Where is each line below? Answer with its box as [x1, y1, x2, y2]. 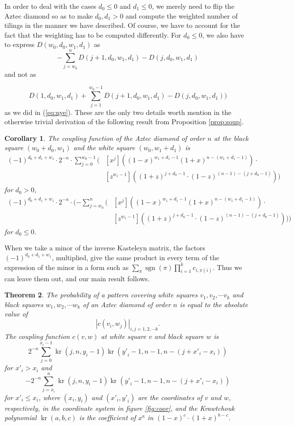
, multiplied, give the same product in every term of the [51, 252, 220, 262]
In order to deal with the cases [4, 1, 97, 11]
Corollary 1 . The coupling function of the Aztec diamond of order [4, 133, 205, 143]
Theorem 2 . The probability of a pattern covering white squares [4, 290, 198, 300]
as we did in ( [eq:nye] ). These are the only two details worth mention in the [4, 107, 232, 117]
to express [4, 39, 35, 49]
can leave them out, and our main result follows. [4, 273, 150, 283]
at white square [101, 331, 147, 341]
